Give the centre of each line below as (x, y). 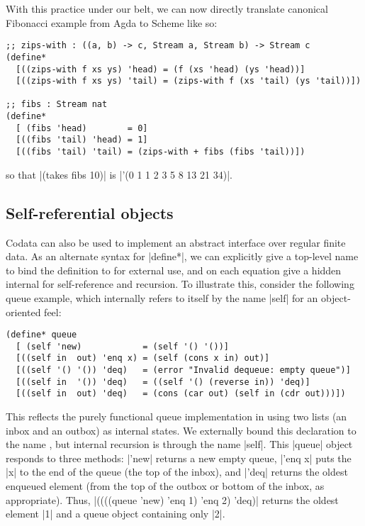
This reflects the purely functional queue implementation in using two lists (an (176, 416)
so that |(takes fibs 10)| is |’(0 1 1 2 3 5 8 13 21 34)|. (119, 174)
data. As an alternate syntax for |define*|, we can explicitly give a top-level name (182, 256)
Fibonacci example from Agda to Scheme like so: (112, 22)
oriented (23, 312)
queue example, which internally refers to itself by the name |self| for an (162, 297)
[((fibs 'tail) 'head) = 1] (82, 140)
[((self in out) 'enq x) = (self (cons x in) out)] (143, 358)
